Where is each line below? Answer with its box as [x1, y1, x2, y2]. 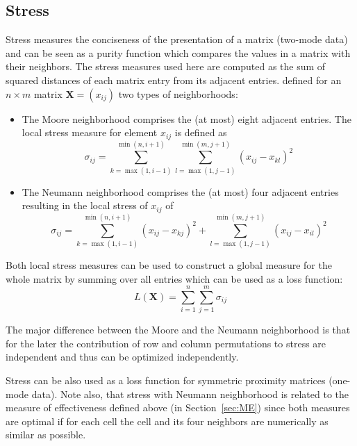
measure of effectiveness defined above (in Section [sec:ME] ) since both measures [6, 400, 350, 415]
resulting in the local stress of [22, 198, 148, 213]
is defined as [174, 125, 227, 140]
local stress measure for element [22, 125, 158, 140]
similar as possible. [6, 427, 86, 442]
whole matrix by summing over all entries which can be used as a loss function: [6, 271, 343, 286]
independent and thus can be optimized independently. [6, 349, 239, 364]
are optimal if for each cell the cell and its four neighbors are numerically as [6, 413, 329, 428]
